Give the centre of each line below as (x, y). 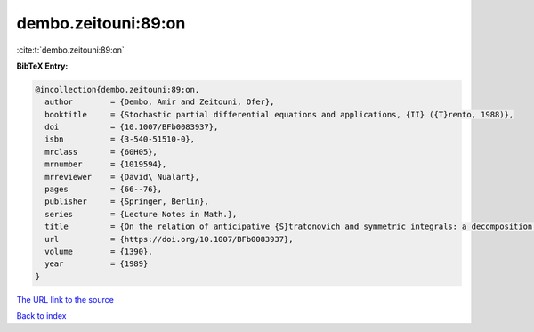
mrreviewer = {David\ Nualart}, (122, 177)
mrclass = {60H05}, (101, 152)
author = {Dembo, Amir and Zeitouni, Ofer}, (160, 102)
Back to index (41, 316)
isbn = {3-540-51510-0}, (120, 139)
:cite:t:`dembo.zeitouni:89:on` (70, 50)
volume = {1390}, (99, 251)
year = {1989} (97, 264)
